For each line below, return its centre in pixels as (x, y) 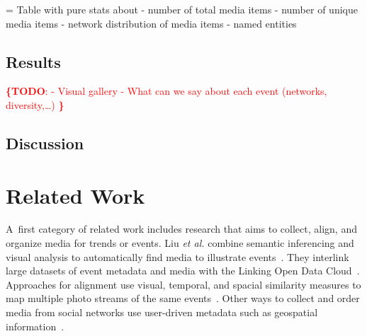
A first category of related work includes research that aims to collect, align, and (181, 229)
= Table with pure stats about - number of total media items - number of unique (182, 9)
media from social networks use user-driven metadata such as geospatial (162, 312)
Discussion (45, 143)
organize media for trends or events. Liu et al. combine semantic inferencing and (180, 243)
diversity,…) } (35, 104)
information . (35, 326)
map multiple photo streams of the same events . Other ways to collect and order (183, 298)
